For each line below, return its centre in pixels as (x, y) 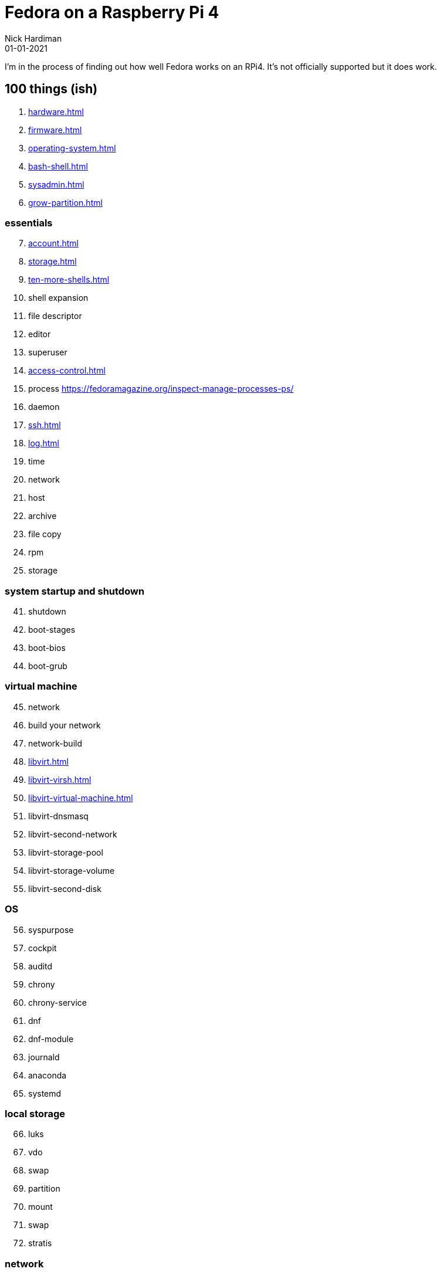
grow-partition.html (65, 202)
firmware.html (55, 130)
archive (43, 516)
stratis (40, 1243)
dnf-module (51, 1039)
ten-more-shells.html (69, 280)
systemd (45, 1093)
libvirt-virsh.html (60, 779)
